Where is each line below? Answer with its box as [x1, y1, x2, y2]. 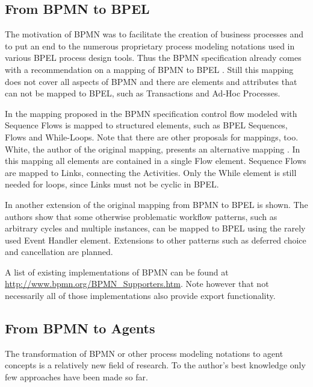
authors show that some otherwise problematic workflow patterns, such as [5, 210, 277, 222]
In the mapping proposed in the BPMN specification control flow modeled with [5, 107, 297, 119]
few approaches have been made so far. [5, 371, 148, 383]
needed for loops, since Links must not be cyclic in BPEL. [5, 178, 219, 190]
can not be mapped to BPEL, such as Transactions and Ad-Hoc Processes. [5, 87, 280, 99]
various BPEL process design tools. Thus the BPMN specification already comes [5, 51, 302, 64]
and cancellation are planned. [5, 245, 113, 258]
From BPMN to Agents [5, 319, 155, 338]
